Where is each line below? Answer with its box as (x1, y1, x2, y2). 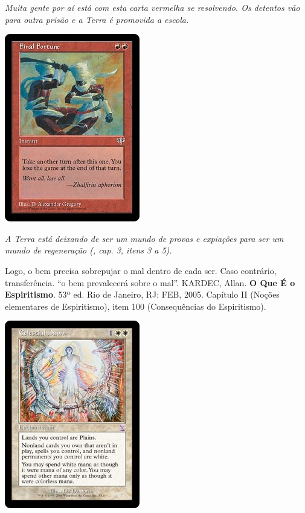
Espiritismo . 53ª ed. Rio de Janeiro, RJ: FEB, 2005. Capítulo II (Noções (5, 288, 280, 301)
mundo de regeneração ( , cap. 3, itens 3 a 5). (5, 244, 172, 256)
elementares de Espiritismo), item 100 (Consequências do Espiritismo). (5, 299, 266, 312)
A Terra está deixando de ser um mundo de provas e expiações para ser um (5, 232, 284, 244)
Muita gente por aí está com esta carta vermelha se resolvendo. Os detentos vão (5, 1, 300, 13)
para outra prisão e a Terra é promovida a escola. (5, 13, 189, 25)
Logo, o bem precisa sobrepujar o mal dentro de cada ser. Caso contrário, (5, 264, 277, 276)
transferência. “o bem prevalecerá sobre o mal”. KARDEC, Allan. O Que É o (5, 276, 295, 289)
